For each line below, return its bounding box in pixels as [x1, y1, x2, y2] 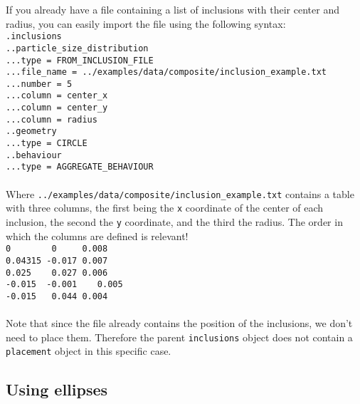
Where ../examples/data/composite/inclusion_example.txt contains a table [6, 186, 354, 201]
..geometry [6, 126, 57, 137]
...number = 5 [6, 78, 73, 89]
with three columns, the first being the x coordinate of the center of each [6, 200, 324, 215]
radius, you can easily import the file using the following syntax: [6, 16, 286, 31]
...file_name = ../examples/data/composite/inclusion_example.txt [6, 67, 327, 78]
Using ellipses [6, 378, 108, 400]
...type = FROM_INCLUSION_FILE [6, 55, 154, 66]
